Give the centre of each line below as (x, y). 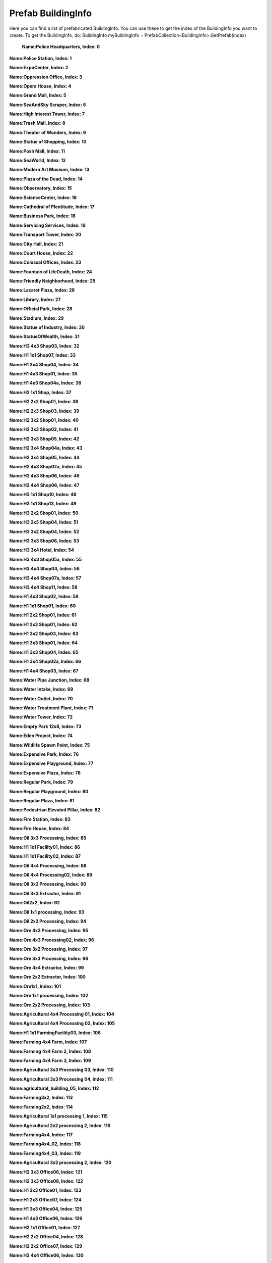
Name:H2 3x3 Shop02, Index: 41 (44, 429)
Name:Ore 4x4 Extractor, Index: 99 (47, 968)
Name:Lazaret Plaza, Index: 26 (42, 290)
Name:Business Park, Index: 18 (42, 216)
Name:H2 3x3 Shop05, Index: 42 (44, 439)
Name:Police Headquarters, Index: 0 (61, 47)
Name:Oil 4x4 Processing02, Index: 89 (51, 875)
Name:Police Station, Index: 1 (41, 58)
